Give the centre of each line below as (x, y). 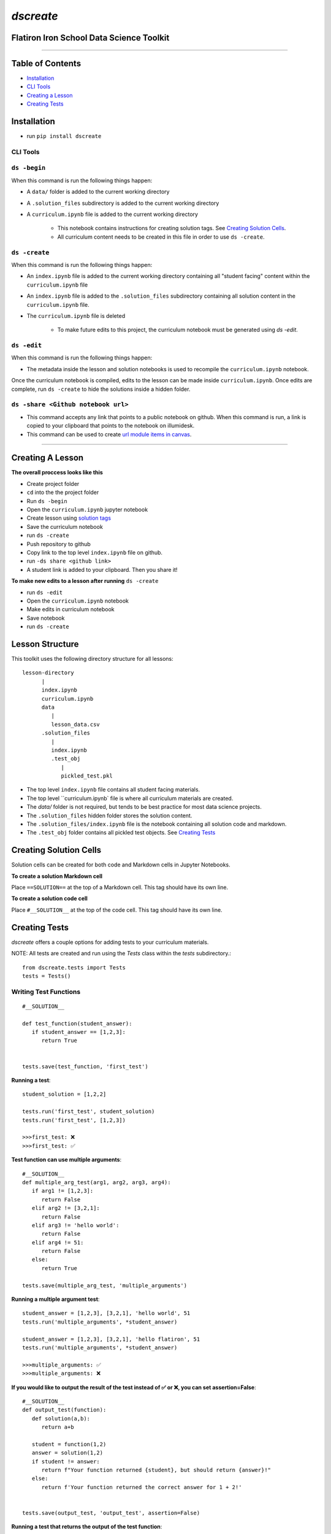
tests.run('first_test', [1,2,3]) (74, 1120)
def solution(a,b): (61, 1418)
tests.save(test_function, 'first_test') (85, 1066)
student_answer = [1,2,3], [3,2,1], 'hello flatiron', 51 (111, 1339)
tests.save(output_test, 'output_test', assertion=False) (111, 1513)
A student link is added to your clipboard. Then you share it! (102, 569)
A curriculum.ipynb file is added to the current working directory (112, 214)
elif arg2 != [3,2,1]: (66, 1208)
